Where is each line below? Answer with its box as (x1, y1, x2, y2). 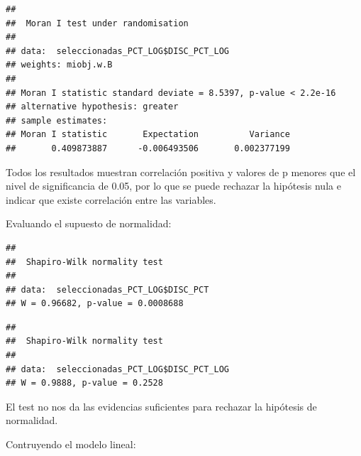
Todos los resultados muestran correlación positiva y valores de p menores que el (6, 164, 356, 179)
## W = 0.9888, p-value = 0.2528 (6, 378, 163, 389)
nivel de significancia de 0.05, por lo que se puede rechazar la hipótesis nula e (6, 178, 341, 193)
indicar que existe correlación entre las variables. (6, 192, 216, 207)
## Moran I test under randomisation (6, 18, 189, 28)
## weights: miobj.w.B (6, 60, 113, 70)
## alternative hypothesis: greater (6, 102, 179, 112)
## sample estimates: (6, 115, 108, 126)
